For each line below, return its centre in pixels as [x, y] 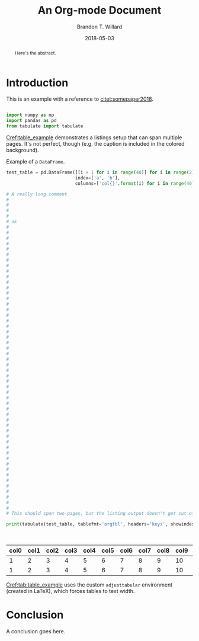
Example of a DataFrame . [36, 162]
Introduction [37, 83]
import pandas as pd [32, 121]
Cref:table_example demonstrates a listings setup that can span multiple [94, 137]
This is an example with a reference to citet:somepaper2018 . [80, 99]
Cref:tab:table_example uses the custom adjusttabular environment [89, 585]
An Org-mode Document [99, 10]
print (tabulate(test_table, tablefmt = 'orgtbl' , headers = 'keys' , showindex [100, 524]
